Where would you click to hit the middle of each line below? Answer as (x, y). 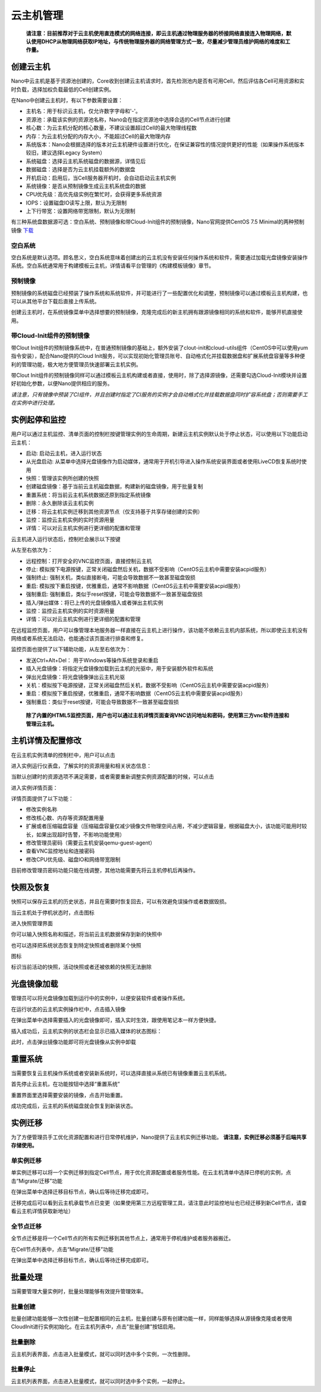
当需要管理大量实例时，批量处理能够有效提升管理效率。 (79, 1291)
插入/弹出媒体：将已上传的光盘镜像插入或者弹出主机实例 (95, 602)
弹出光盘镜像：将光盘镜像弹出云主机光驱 (75, 677)
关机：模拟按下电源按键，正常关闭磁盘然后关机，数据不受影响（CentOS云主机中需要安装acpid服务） (149, 685)
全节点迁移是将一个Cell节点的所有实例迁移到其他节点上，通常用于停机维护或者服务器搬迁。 (122, 1238)
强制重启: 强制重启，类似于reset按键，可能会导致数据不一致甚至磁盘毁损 (114, 594)
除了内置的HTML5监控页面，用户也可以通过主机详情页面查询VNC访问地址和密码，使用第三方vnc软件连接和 (158, 715)
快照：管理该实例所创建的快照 (62, 478)
